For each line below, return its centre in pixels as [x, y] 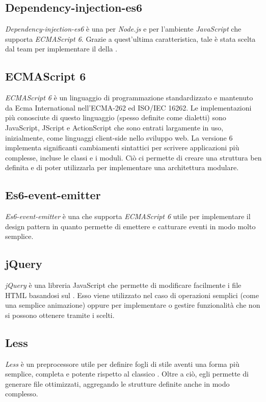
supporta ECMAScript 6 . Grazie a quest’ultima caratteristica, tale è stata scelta [130, 38]
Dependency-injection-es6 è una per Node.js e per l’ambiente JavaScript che [123, 29]
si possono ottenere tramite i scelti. [60, 315]
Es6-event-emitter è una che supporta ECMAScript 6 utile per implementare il [128, 216]
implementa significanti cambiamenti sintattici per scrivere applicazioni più [122, 148]
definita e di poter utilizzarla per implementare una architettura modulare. [122, 167]
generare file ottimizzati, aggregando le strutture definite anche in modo [117, 383]
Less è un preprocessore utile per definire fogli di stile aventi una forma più [122, 364]
